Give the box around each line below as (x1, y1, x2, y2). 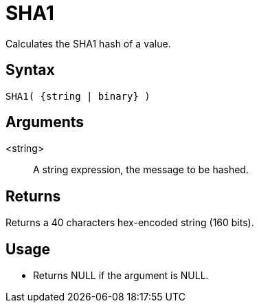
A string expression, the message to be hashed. (33, 164, 249, 176)
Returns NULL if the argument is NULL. (33, 269, 209, 282)
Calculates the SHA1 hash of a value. (5, 37, 171, 49)
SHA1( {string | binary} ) (5, 90, 150, 102)
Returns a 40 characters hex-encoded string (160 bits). (5, 217, 254, 229)
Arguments (5, 113, 85, 131)
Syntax (5, 61, 55, 79)
